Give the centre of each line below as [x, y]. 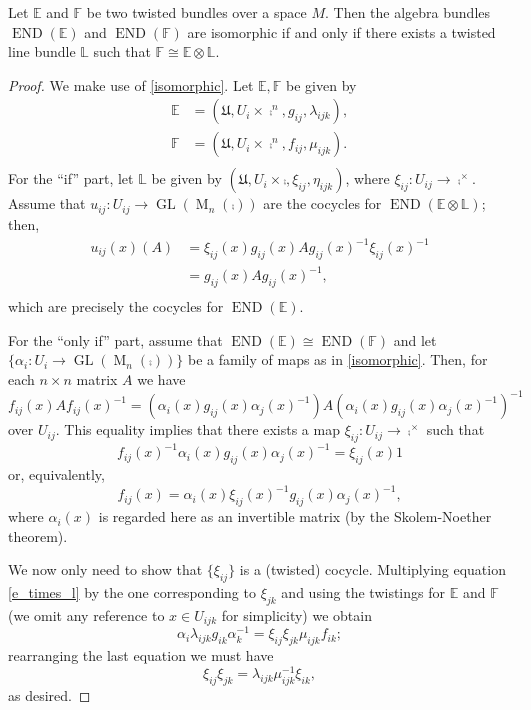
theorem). [38, 535]
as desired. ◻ [49, 694]
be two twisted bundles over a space [196, 12]
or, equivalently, [56, 474]
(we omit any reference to [86, 614]
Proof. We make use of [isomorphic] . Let [131, 84]
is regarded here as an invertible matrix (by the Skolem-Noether [295, 516]
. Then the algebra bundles [407, 12]
